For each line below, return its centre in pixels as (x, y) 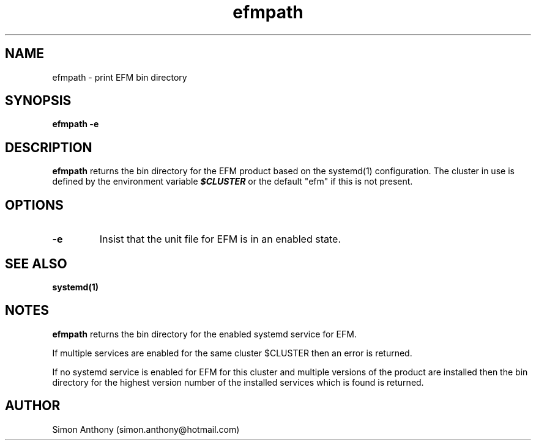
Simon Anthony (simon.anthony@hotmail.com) (146, 429)
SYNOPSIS (38, 101)
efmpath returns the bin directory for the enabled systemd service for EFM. (204, 334)
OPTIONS (34, 205)
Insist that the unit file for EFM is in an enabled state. (220, 239)
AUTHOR (33, 406)
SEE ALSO (36, 263)
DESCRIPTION (49, 147)
